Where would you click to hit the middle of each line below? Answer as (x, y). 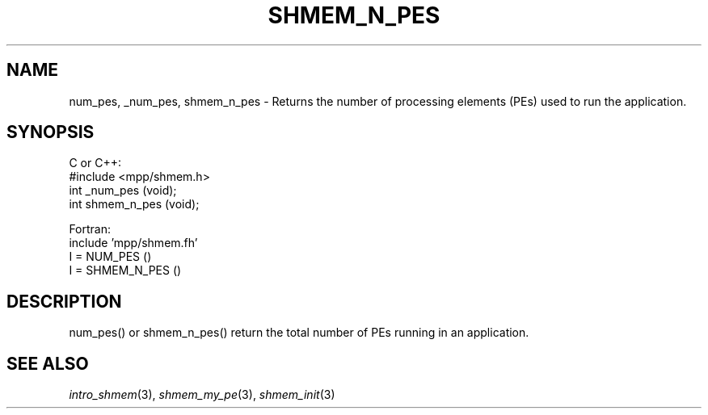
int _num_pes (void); (123, 191)
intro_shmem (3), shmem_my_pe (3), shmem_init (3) (202, 395)
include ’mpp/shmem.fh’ (133, 243)
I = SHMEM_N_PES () (125, 270)
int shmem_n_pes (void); (134, 204)
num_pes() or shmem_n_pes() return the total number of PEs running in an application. (299, 333)
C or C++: (95, 163)
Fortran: (90, 229)
